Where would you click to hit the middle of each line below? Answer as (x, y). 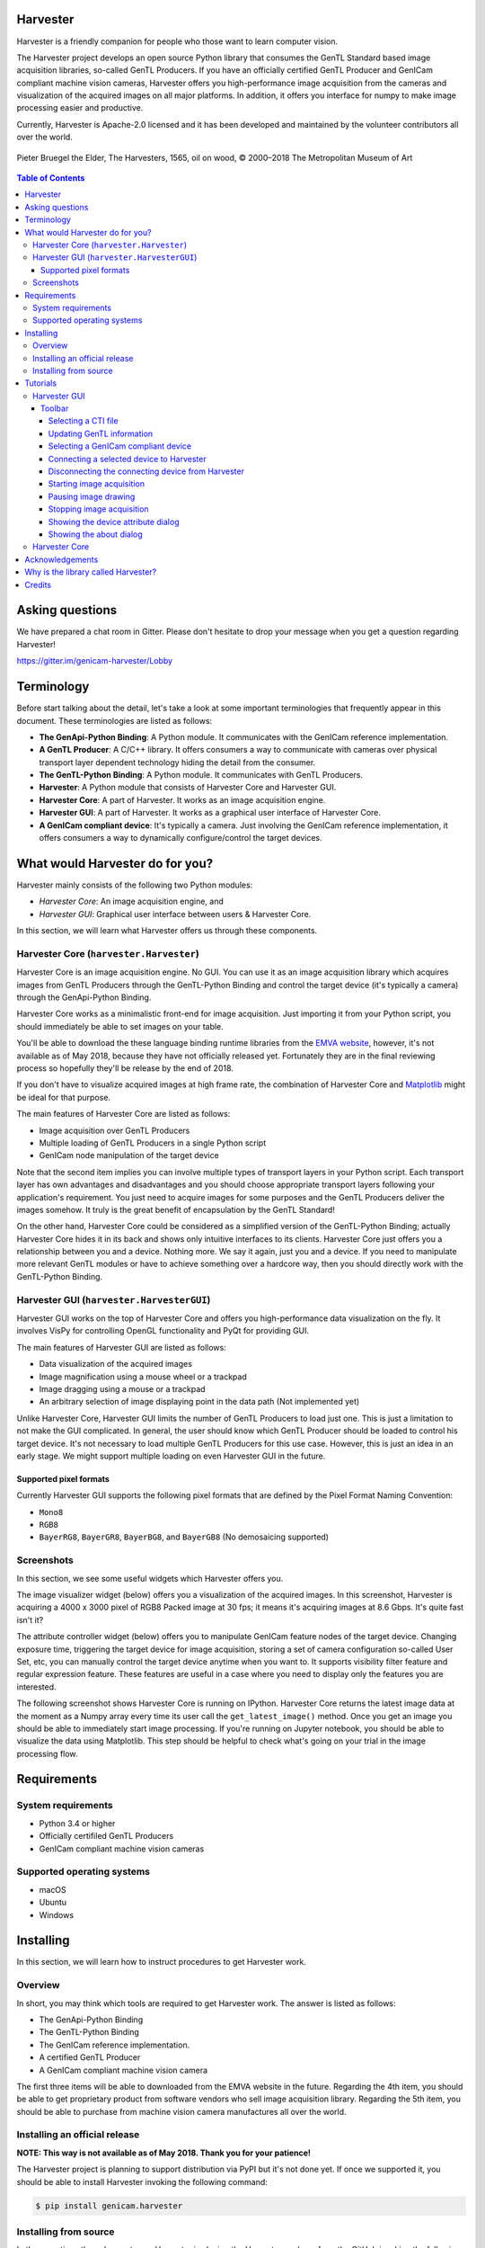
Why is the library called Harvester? (91, 572)
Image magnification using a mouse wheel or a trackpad (143, 1377)
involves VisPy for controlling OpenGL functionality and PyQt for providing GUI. (163, 1331)
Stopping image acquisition (98, 509)
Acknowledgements (62, 559)
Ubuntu (53, 1903)
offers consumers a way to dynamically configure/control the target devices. (181, 838)
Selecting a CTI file (83, 421)
